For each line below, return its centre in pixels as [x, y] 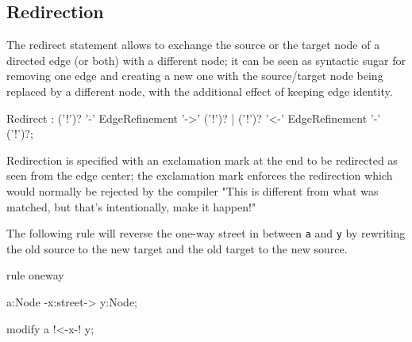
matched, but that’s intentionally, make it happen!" [131, 206]
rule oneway [35, 275]
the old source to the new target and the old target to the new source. [177, 248]
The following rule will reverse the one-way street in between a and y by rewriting [206, 233]
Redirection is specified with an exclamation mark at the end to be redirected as [202, 160]
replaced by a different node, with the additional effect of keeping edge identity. [200, 91]
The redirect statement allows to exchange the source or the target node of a [193, 45]
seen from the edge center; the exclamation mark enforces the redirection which [200, 175]
